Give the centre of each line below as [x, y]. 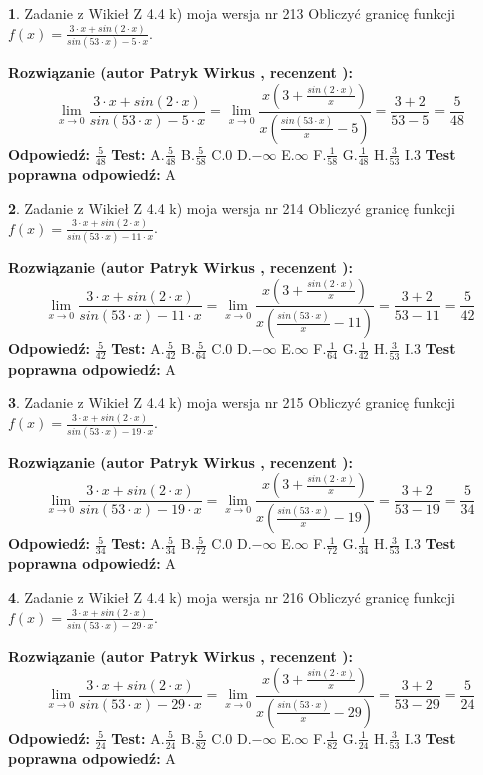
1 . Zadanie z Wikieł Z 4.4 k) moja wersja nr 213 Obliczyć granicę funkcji [231, 13]
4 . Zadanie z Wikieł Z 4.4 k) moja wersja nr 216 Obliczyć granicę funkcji [231, 596]
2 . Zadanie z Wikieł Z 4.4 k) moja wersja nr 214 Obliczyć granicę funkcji [231, 207]
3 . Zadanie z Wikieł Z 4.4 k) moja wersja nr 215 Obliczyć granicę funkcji [231, 402]
